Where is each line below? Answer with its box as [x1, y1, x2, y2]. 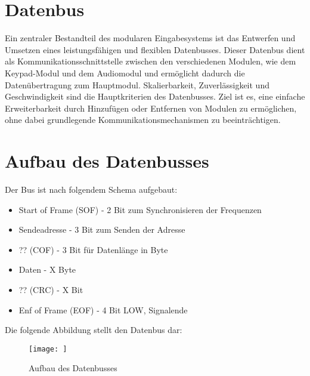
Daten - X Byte [18, 263, 76, 276]
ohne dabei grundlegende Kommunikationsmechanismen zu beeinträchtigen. [5, 113, 281, 126]
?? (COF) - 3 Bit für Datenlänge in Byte [18, 243, 168, 255]
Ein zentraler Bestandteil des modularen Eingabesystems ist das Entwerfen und [5, 32, 296, 44]
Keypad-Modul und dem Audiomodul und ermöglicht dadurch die [5, 66, 245, 79]
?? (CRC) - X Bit [18, 283, 83, 295]
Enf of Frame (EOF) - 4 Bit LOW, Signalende [18, 303, 188, 316]
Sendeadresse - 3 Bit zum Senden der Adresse [18, 223, 185, 236]
